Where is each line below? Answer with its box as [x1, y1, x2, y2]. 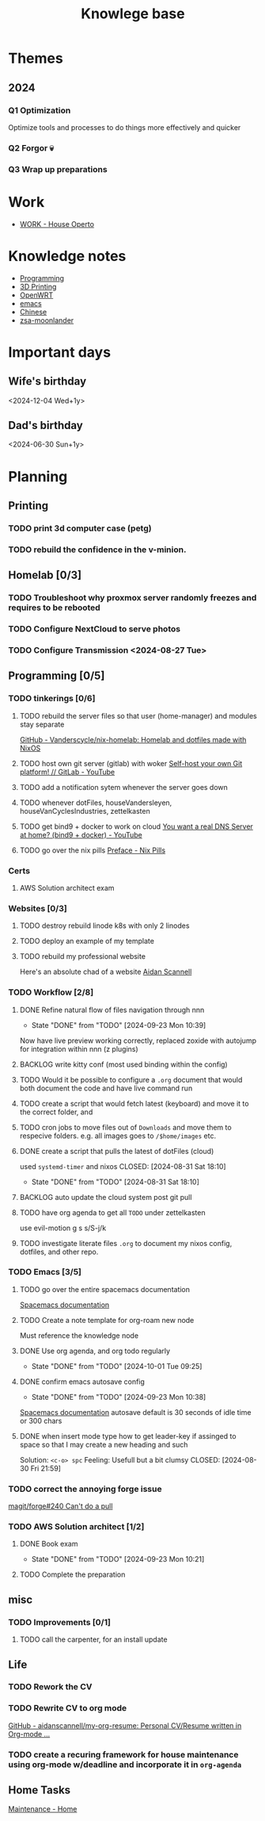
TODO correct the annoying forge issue [8, 1483, 162, 1494]
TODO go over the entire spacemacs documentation [19, 1284, 191, 1294]
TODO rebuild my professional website [19, 952, 146, 961]
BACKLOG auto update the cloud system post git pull [19, 1192, 192, 1202]
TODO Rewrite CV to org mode [8, 1703, 127, 1714]
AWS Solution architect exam [19, 883, 115, 892]
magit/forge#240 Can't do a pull [8, 1501, 113, 1511]
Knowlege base [81, 5, 185, 23]
